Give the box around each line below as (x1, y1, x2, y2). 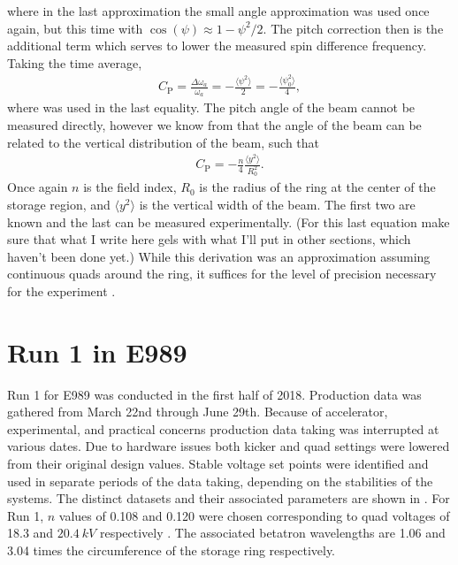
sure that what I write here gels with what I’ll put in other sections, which (7, 230, 411, 248)
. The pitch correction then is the (263, 19, 444, 37)
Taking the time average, (7, 53, 142, 72)
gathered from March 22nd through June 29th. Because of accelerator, (7, 402, 388, 421)
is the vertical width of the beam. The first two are (139, 195, 416, 214)
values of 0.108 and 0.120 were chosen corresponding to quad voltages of (58, 506, 450, 524)
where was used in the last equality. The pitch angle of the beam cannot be (7, 98, 416, 117)
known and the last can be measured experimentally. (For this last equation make (7, 212, 450, 231)
